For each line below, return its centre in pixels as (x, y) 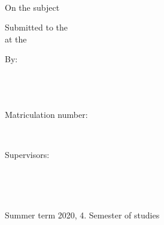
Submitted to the (37, 27)
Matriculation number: (46, 114)
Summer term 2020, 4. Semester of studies (82, 215)
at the (16, 39)
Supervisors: (27, 154)
